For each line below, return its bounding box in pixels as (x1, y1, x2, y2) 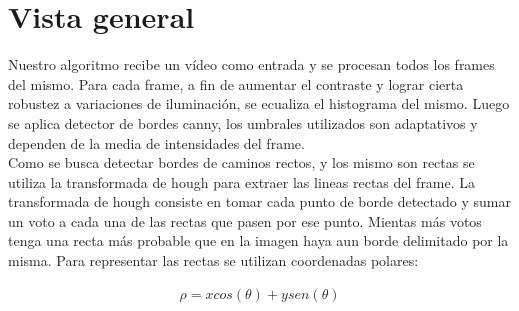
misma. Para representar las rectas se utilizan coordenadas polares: (8, 250, 419, 271)
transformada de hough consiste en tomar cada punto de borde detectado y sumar (8, 191, 511, 212)
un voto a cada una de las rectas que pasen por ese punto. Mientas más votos (8, 210, 482, 231)
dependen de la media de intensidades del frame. (8, 132, 305, 153)
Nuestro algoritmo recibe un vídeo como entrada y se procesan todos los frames (8, 54, 495, 75)
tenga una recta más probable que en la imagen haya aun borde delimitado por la (8, 230, 509, 251)
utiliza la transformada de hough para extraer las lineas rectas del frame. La (8, 171, 476, 192)
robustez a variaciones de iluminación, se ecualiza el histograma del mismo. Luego (8, 93, 510, 114)
